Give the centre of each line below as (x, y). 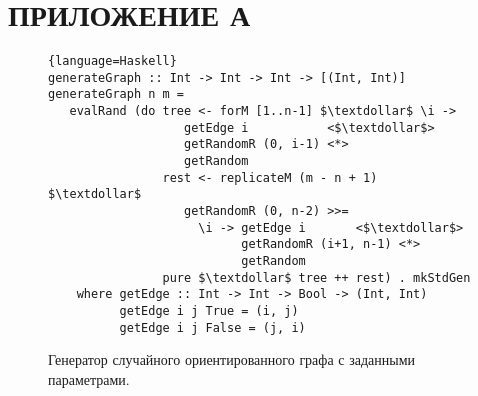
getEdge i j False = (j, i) (212, 327)
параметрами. (89, 378)
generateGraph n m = (116, 94)
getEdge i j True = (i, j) (209, 310)
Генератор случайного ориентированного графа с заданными (231, 359)
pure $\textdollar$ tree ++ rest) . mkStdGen (316, 277)
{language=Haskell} (112, 61)
